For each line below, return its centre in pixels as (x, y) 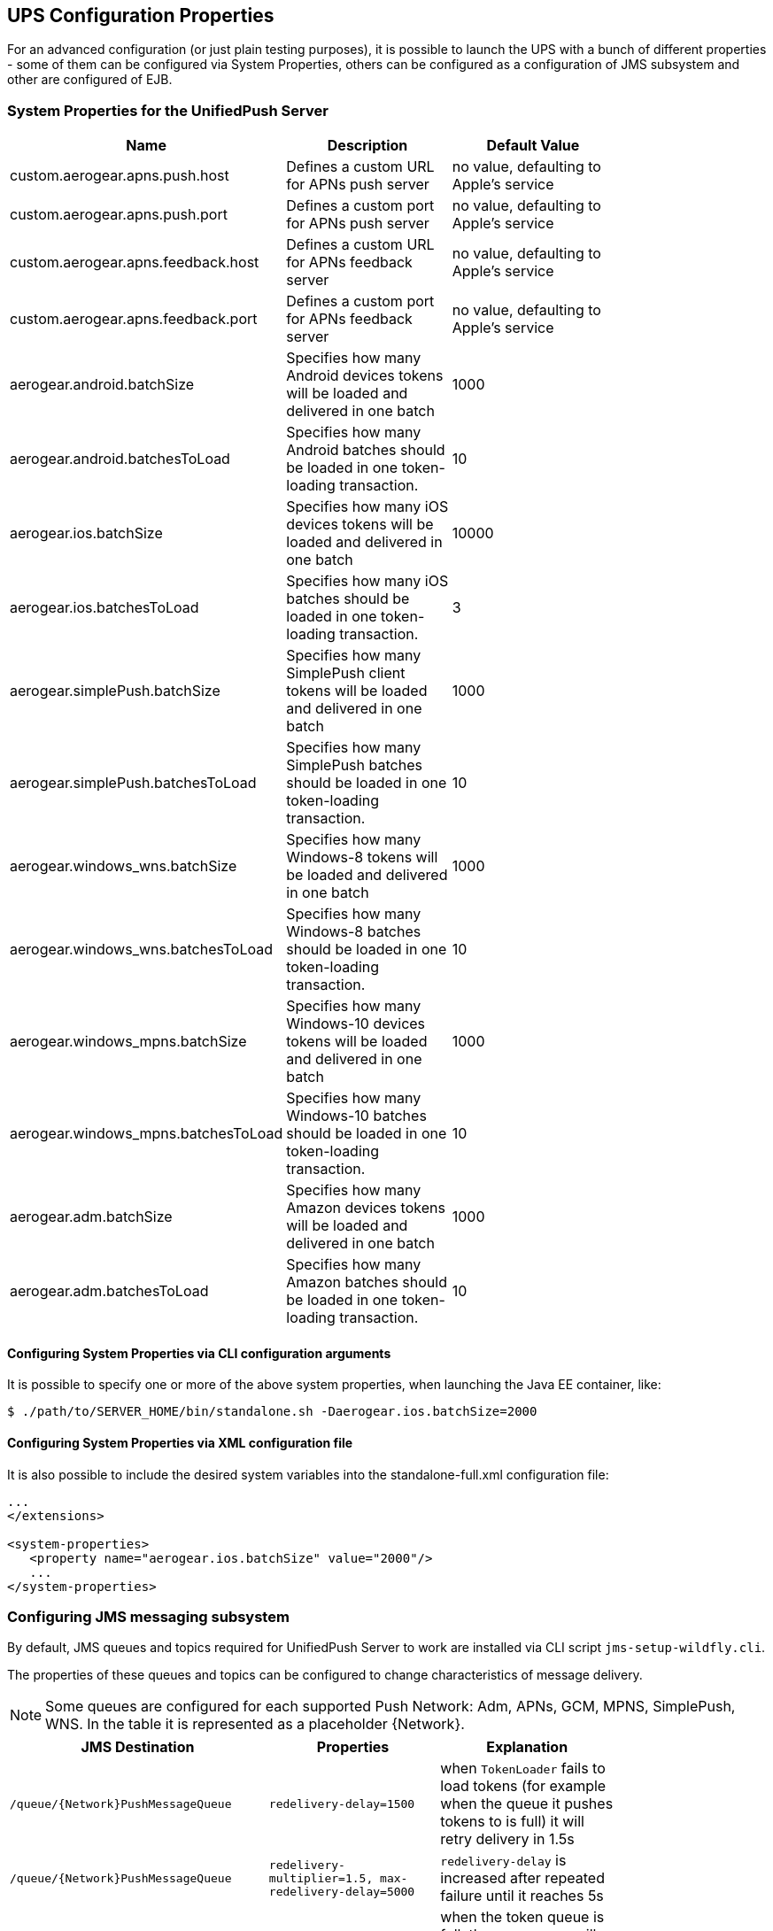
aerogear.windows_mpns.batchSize (128, 1042)
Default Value (533, 146)
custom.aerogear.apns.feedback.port (134, 319)
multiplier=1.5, (321, 1878)
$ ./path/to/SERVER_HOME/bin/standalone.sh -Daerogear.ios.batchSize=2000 (272, 1412)
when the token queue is (522, 1917)
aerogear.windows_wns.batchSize (124, 866)
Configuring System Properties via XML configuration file (180, 1443)
